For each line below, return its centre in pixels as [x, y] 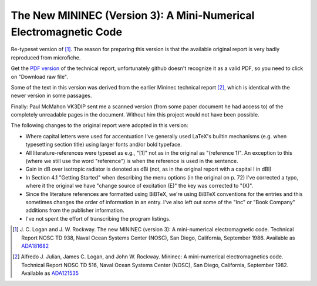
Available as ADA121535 [50, 273]
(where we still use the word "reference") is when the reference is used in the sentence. [132, 161]
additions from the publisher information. [75, 210]
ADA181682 [35, 246]
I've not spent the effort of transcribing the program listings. [98, 218]
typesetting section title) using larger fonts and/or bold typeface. [104, 145]
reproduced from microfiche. [46, 57]
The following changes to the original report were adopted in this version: [100, 125]
